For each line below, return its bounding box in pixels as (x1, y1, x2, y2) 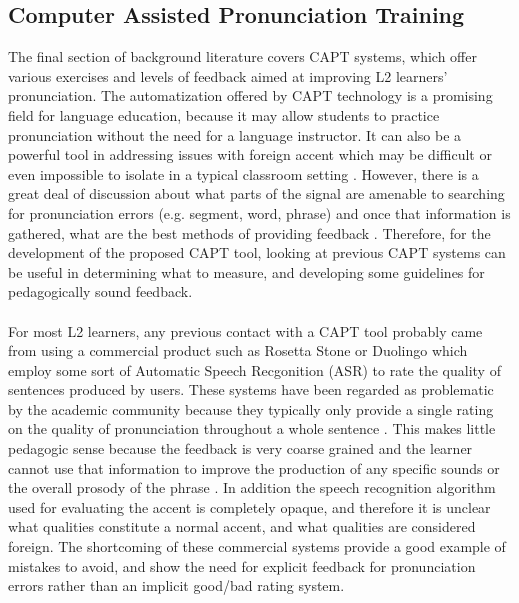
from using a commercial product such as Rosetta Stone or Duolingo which (8, 340, 468, 361)
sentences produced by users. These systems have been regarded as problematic (8, 379, 494, 400)
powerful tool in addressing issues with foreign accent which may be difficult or (8, 144, 492, 165)
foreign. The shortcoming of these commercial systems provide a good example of (8, 536, 506, 557)
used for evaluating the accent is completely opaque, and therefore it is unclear (8, 496, 491, 517)
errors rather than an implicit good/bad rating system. (8, 575, 345, 596)
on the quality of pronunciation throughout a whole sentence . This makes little (8, 418, 496, 439)
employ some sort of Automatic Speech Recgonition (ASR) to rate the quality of (8, 359, 501, 380)
